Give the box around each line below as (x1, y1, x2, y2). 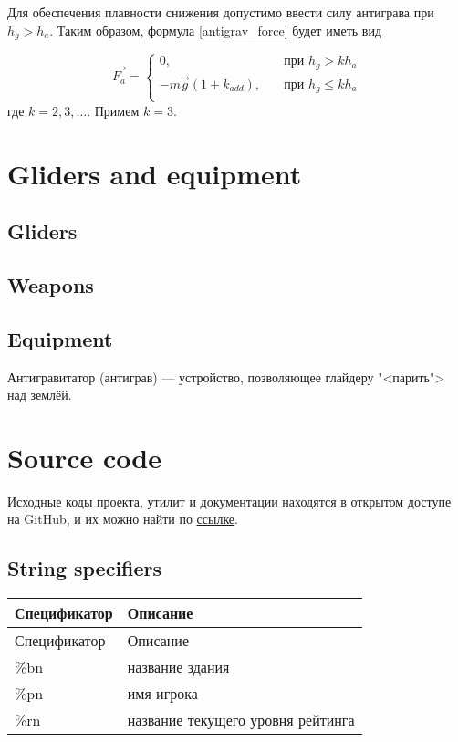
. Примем (87, 100, 140, 120)
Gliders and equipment (7, 154, 302, 192)
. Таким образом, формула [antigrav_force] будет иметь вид (49, 20, 382, 39)
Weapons (7, 270, 94, 298)
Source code (7, 438, 161, 476)
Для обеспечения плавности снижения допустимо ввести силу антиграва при (7, 3, 434, 21)
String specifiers (7, 554, 162, 582)
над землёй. (7, 385, 72, 404)
